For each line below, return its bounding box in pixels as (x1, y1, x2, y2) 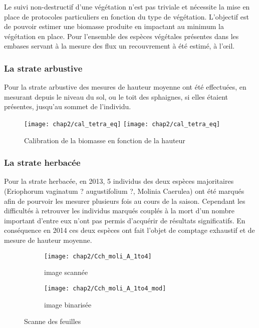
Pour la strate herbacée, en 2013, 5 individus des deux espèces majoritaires (4, 176, 234, 186)
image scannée (44, 267, 88, 277)
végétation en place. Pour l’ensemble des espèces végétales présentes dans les (4, 31, 239, 41)
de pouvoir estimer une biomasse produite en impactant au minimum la (4, 21, 224, 32)
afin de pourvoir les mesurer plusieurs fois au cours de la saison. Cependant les (4, 195, 245, 206)
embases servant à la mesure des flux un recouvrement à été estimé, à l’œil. (4, 41, 235, 51)
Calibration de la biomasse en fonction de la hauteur (24, 135, 185, 145)
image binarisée (44, 299, 92, 309)
